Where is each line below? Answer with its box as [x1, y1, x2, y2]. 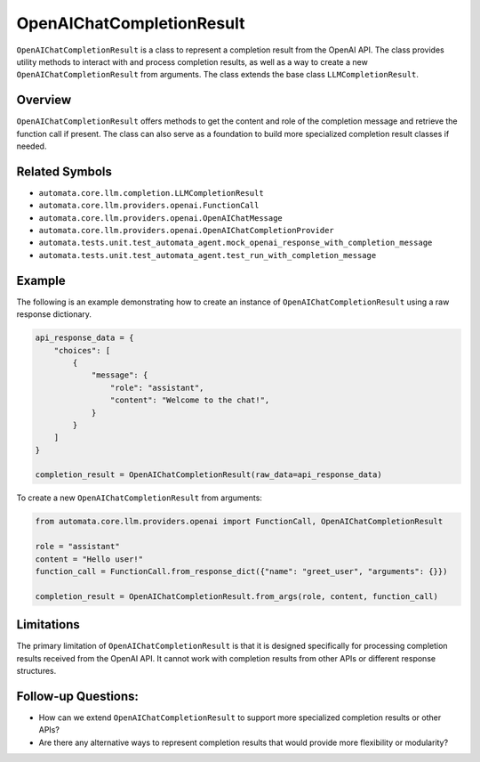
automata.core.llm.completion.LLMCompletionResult [38, 188, 264, 198]
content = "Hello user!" [35, 554, 144, 564]
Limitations [16, 617, 80, 632]
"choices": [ [53, 345, 111, 355]
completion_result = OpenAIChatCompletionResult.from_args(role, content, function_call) [35, 591, 439, 601]
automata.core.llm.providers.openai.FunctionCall [38, 200, 260, 211]
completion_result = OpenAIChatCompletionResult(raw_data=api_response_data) [35, 470, 382, 480]
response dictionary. [16, 309, 92, 320]
